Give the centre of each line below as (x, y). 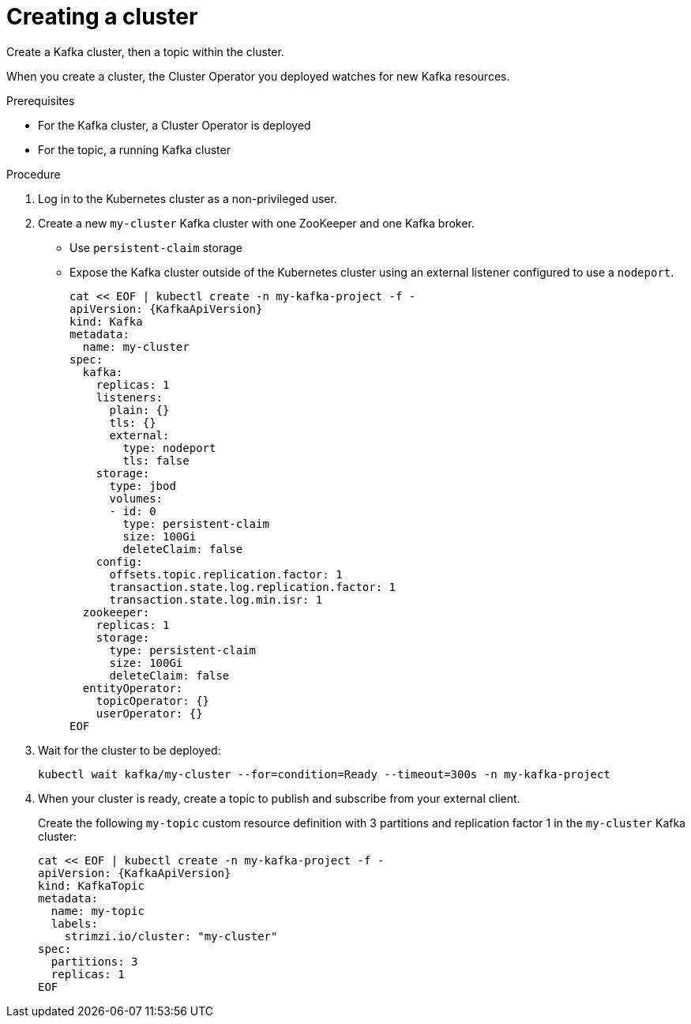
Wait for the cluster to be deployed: (130, 750)
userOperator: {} (149, 713)
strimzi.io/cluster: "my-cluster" (171, 936)
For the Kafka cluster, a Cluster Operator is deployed (175, 125)
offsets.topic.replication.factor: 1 (226, 574)
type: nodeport (169, 448)
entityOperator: (133, 688)
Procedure (34, 174)
